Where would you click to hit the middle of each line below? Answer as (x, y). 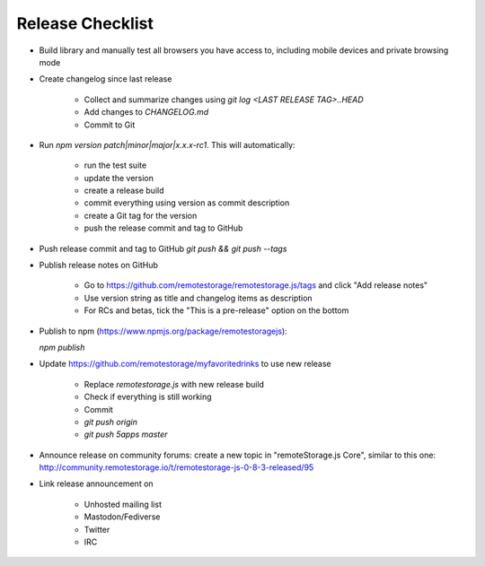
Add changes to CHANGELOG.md (146, 112)
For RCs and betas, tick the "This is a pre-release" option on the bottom (216, 310)
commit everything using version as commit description (187, 203)
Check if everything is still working (148, 397)
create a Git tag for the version (141, 215)
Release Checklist (85, 23)
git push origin (111, 422)
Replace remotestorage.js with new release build (174, 384)
